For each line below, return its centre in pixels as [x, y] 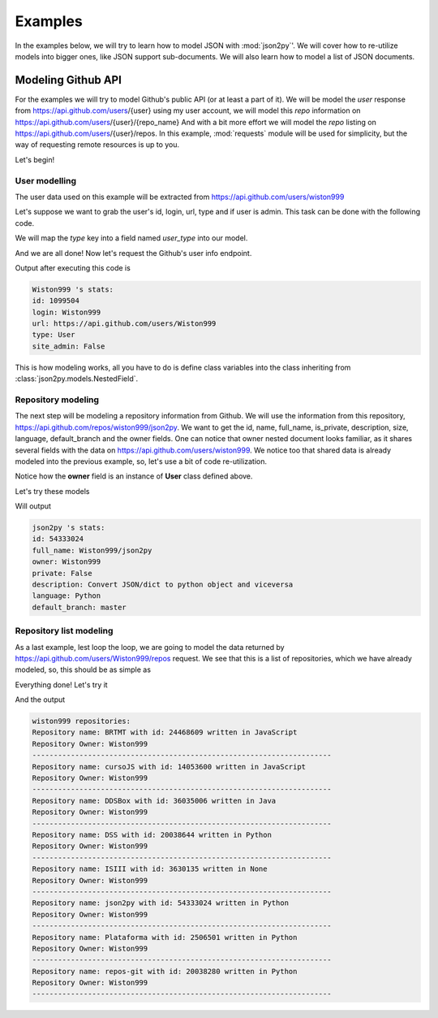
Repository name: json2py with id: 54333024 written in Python [161, 903]
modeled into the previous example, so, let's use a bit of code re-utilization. [141, 461]
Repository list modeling [64, 631]
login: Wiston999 [67, 312]
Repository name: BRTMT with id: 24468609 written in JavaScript [165, 732]
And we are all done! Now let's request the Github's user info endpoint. [133, 253]
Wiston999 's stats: [73, 289]
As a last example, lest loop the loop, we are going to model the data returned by [150, 647]
